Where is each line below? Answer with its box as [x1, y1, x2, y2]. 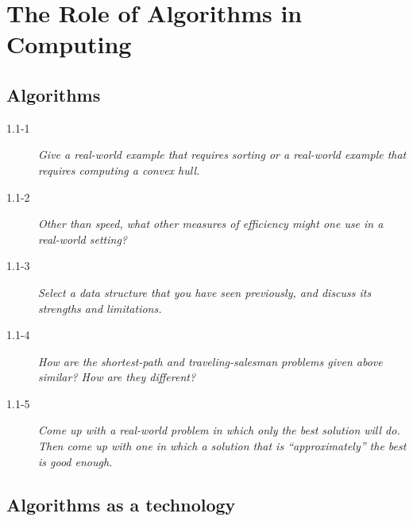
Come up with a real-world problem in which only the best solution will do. [38, 422, 400, 438]
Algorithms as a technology [6, 492, 236, 516]
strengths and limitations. [38, 299, 162, 316]
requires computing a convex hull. [38, 161, 200, 178]
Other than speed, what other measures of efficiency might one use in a [38, 215, 384, 232]
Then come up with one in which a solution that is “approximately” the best [38, 438, 407, 454]
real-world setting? [38, 230, 127, 247]
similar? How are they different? [38, 369, 196, 385]
